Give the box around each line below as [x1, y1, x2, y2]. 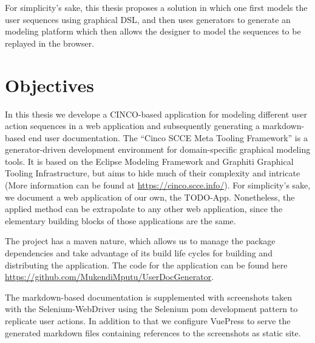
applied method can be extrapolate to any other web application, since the [5, 202, 283, 215]
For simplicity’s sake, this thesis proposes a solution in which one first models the [5, 1, 308, 13]
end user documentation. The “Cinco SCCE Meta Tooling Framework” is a [28, 131, 308, 144]
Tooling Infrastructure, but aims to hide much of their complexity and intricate [5, 167, 300, 179]
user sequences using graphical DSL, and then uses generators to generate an [5, 13, 291, 25]
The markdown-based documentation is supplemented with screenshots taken [5, 290, 293, 303]
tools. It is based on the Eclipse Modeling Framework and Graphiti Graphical [5, 155, 294, 167]
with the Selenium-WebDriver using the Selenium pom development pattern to [5, 302, 298, 315]
